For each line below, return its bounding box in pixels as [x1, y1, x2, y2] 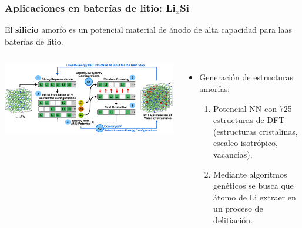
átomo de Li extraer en [213, 190, 296, 203]
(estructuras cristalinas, [213, 125, 298, 137]
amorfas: [199, 83, 230, 94]
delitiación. [213, 213, 253, 226]
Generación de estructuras [199, 71, 294, 83]
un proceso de [213, 202, 263, 215]
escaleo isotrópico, [213, 137, 278, 149]
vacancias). [213, 148, 253, 160]
